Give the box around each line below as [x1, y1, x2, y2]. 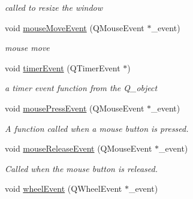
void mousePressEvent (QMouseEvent [5, 101, 144, 114]
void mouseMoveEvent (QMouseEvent [5, 21, 144, 34]
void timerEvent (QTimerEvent [5, 61, 120, 74]
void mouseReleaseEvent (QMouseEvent [5, 142, 152, 155]
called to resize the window [5, 1, 102, 13]
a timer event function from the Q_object [5, 82, 158, 94]
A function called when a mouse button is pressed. [5, 122, 189, 134]
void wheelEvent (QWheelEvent [5, 182, 122, 195]
